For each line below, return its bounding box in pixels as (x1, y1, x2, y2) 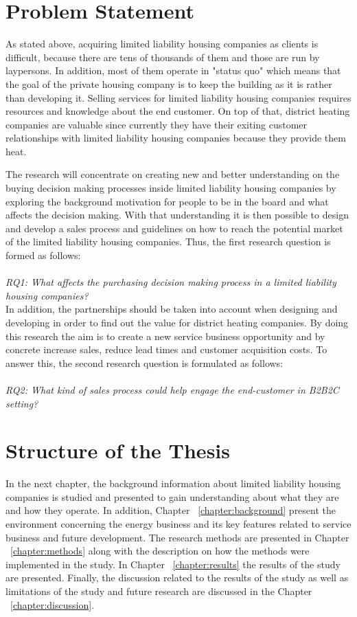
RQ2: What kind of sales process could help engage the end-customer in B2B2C (5, 382, 339, 396)
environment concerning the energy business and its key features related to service (5, 517, 352, 531)
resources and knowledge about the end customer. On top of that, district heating (5, 104, 350, 118)
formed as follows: (5, 248, 81, 262)
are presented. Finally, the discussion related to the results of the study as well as (5, 570, 349, 585)
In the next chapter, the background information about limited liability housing (5, 476, 341, 491)
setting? (5, 396, 38, 410)
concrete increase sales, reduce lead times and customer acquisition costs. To (5, 342, 327, 357)
